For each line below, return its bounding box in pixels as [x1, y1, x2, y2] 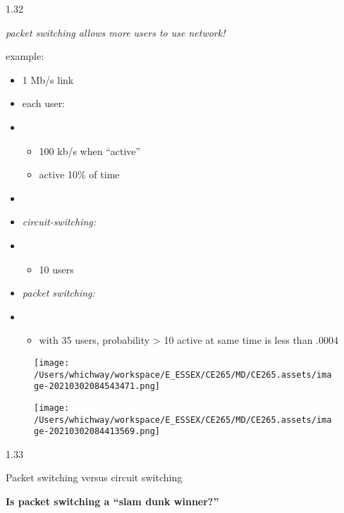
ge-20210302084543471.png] [34, 381, 160, 392]
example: [6, 49, 44, 63]
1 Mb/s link [22, 72, 74, 87]
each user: [22, 96, 66, 111]
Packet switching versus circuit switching [6, 470, 183, 485]
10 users [39, 261, 74, 276]
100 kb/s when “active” [39, 143, 141, 158]
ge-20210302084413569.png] [34, 426, 160, 437]
